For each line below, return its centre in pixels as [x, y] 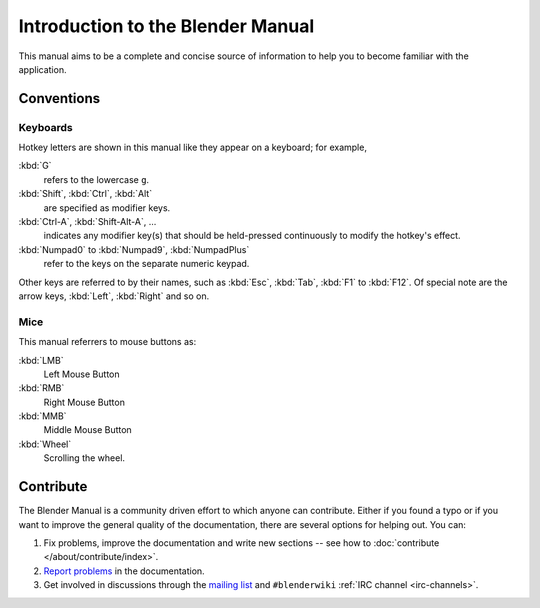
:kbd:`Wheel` [45, 444]
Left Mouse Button [81, 374]
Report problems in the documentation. [124, 571]
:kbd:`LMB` [41, 360]
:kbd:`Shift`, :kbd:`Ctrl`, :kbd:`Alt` [85, 194]
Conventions [59, 98]
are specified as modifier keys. [107, 207]
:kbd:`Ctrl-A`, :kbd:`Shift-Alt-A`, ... [87, 222]
